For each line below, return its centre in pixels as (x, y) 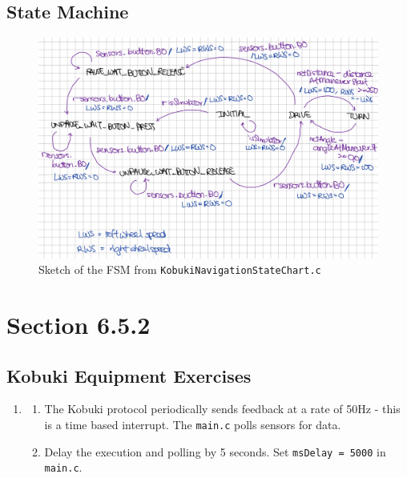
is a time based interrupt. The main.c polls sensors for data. (193, 424)
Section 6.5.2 (79, 324)
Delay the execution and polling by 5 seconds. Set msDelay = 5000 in (215, 451)
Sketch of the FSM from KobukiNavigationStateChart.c (180, 269)
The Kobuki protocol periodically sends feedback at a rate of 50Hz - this (222, 409)
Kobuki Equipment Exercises (129, 375)
